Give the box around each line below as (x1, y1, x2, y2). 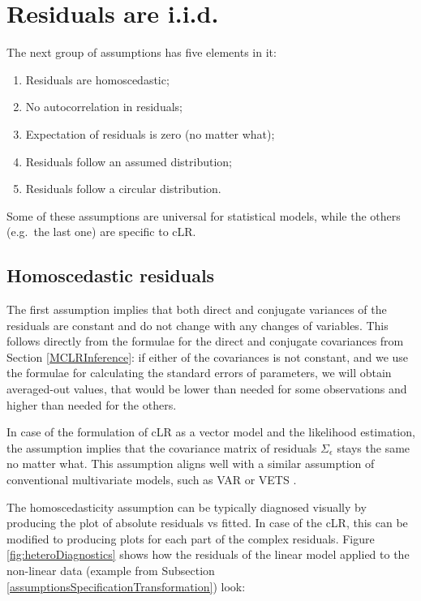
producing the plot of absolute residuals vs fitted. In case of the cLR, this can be (6, 514, 408, 531)
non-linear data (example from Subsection (6, 561, 215, 578)
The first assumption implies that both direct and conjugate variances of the (6, 301, 387, 318)
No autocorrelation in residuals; (25, 98, 183, 115)
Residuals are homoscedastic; (25, 71, 170, 88)
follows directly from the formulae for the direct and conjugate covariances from (6, 333, 404, 350)
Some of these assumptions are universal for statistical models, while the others (6, 207, 401, 224)
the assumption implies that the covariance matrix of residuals (6, 439, 317, 456)
